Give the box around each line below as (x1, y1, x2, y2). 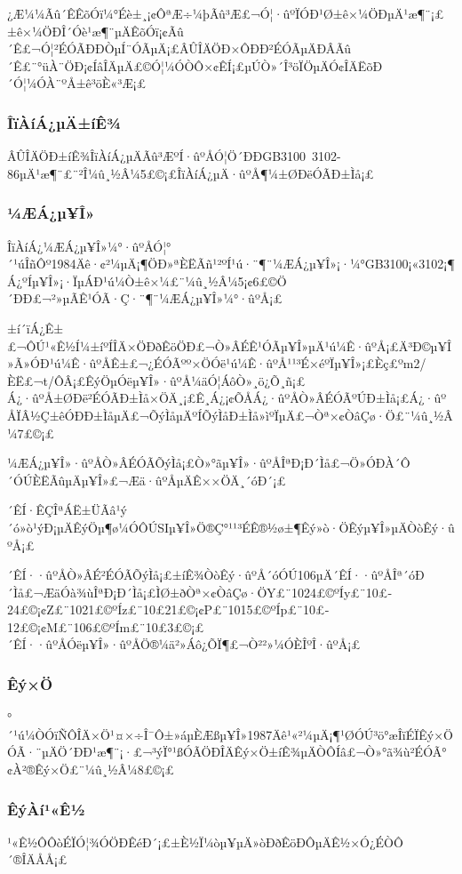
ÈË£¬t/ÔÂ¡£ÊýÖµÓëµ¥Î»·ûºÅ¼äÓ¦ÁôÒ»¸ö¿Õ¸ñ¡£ (7, 371, 306, 389)
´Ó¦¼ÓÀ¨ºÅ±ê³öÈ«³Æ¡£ (7, 74, 147, 92)
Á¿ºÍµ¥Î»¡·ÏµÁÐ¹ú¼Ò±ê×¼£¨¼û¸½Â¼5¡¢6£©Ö (7, 271, 287, 290)
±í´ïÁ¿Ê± (7, 318, 64, 337)
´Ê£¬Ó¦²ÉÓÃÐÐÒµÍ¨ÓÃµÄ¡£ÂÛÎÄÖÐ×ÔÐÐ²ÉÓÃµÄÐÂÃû (7, 39, 352, 58)
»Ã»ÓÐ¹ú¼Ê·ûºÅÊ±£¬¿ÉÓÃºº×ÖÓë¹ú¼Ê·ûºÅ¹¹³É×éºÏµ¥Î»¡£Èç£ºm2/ (7, 354, 426, 373)
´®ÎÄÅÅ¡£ (7, 850, 68, 869)
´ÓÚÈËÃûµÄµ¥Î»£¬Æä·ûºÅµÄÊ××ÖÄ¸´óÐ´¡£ (7, 470, 286, 489)
